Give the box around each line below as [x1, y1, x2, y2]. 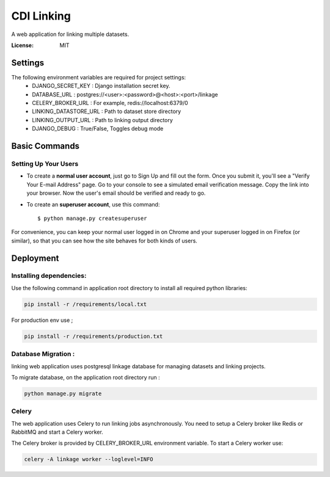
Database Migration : [11, 350, 75, 359]
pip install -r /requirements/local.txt [24, 300, 147, 308]
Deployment [11, 253, 59, 263]
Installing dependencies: [11, 272, 87, 280]
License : [11, 42, 34, 49]
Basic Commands [11, 141, 79, 151]
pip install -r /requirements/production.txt [24, 333, 163, 340]
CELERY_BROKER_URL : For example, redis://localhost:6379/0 [32, 100, 189, 107]
